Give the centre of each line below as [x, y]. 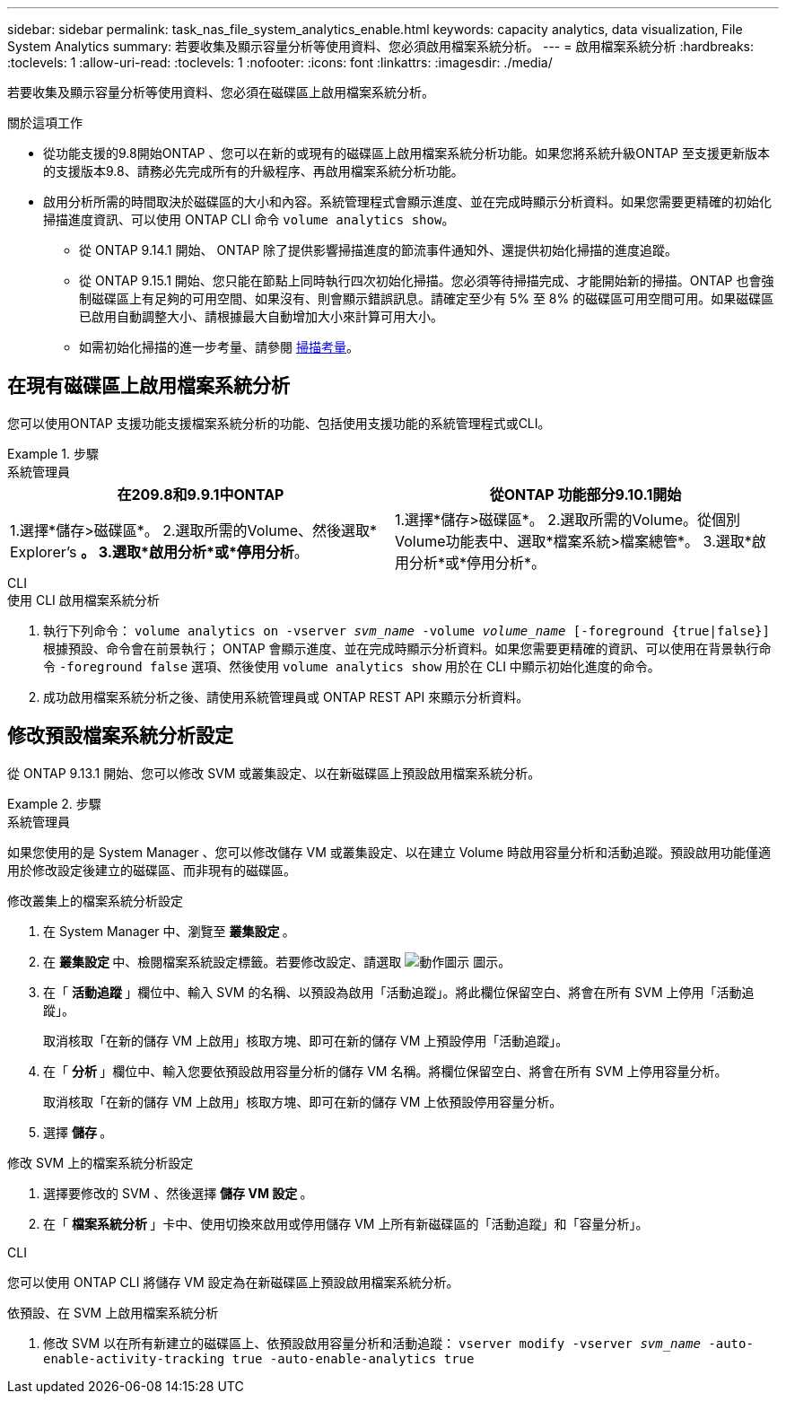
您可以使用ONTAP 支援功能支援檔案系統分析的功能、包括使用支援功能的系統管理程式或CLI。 [279, 423]
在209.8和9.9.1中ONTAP [201, 494]
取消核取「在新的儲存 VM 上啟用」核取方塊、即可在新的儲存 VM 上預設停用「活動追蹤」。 [306, 1040]
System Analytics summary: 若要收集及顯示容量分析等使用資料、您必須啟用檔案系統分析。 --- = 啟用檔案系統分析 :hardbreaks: [381, 46]
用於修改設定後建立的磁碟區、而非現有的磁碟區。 [152, 870]
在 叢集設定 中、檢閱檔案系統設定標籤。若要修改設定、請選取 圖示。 [277, 961]
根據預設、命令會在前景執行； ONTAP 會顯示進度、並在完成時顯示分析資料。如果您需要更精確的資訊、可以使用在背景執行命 [407, 648]
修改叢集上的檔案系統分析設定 [95, 900]
